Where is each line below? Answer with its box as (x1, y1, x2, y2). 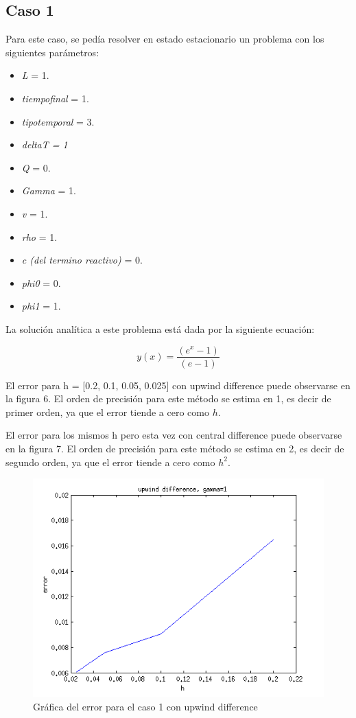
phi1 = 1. (21, 299, 61, 313)
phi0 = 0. (21, 275, 61, 290)
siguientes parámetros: (5, 45, 99, 59)
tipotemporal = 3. (21, 114, 95, 128)
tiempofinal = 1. (21, 91, 89, 105)
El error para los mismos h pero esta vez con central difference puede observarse (5, 428, 342, 442)
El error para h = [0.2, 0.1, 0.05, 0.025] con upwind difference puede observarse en (5, 378, 351, 392)
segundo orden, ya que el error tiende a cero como (5, 454, 215, 469)
